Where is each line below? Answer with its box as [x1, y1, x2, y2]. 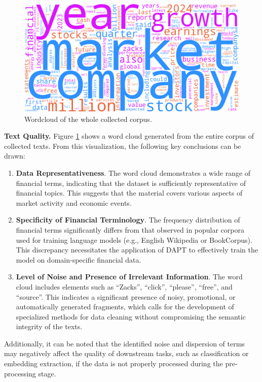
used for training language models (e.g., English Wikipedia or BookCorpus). [16, 234, 252, 245]
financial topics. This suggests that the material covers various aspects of [16, 187, 243, 198]
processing [4, 368, 36, 378]
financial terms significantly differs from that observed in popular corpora [16, 224, 244, 235]
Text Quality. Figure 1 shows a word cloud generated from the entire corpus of [4, 131, 254, 141]
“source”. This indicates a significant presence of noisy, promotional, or [16, 291, 236, 302]
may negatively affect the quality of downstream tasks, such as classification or [4, 348, 249, 359]
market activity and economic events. [16, 197, 132, 208]
